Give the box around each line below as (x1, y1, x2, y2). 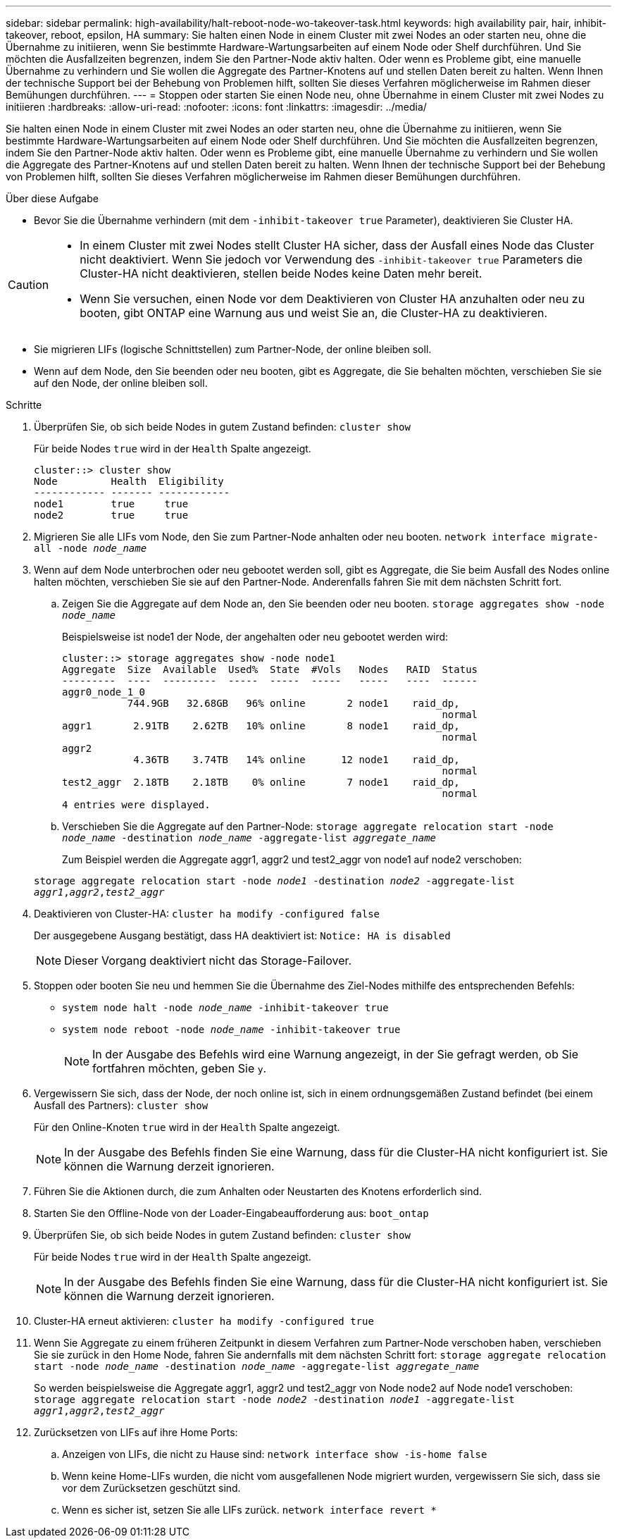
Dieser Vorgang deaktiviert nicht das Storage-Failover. (64, 953, 352, 968)
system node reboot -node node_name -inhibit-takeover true (62, 1024, 401, 1035)
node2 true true (34, 509, 189, 521)
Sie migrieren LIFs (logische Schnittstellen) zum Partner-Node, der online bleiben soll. (34, 343, 432, 355)
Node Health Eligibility (34, 476, 224, 487)
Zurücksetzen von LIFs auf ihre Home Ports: (34, 1426, 238, 1438)
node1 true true (34, 498, 189, 509)
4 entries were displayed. (62, 799, 211, 810)
